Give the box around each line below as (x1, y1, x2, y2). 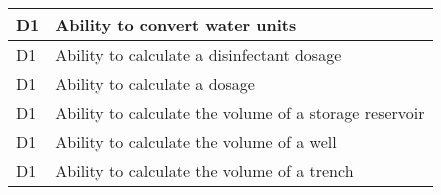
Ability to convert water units (55, 13, 297, 36)
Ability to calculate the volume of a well (55, 130, 337, 153)
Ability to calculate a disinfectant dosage (55, 43, 342, 66)
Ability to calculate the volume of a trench (55, 159, 354, 182)
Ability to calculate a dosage (55, 72, 255, 95)
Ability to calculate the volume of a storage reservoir (55, 101, 425, 124)
